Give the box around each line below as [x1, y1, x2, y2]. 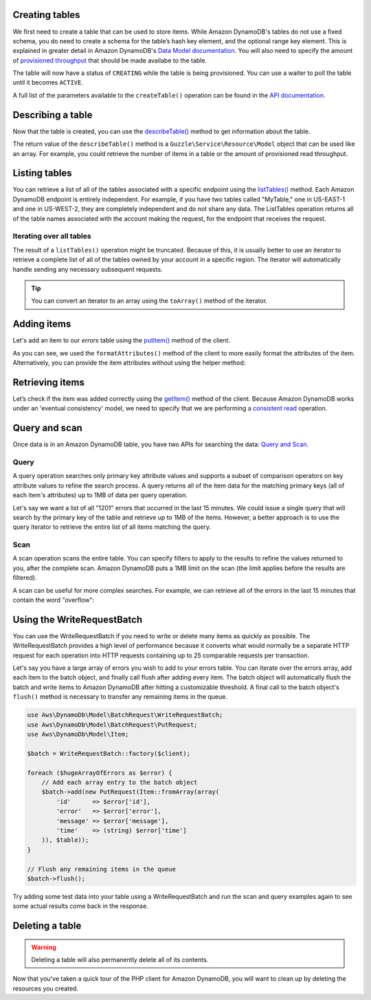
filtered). [12, 574, 37, 582]
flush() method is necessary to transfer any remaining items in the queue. [12, 693, 228, 701]
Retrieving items [12, 376, 85, 388]
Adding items [12, 318, 71, 330]
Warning [31, 943, 56, 951]
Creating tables [12, 9, 80, 21]
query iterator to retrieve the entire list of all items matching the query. [12, 523, 212, 531]
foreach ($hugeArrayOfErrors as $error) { [27, 769, 172, 776]
